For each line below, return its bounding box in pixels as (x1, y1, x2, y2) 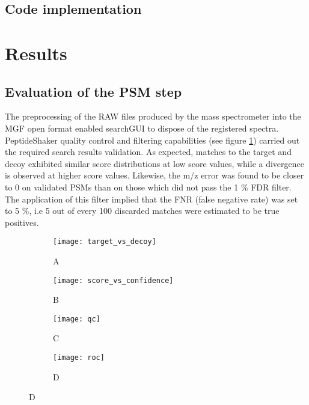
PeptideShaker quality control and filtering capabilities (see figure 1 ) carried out (5, 133, 300, 146)
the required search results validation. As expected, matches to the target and (5, 145, 292, 158)
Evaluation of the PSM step (5, 82, 182, 100)
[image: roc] (53, 353, 105, 362)
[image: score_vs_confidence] (53, 276, 174, 285)
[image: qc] (53, 314, 100, 323)
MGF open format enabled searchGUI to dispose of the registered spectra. (5, 121, 279, 134)
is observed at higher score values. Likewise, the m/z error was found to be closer (5, 169, 304, 181)
